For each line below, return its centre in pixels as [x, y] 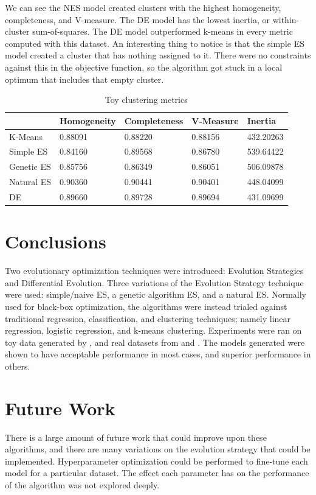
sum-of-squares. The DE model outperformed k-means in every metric [163, 31]
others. [18, 366]
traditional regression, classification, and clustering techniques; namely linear [148, 318]
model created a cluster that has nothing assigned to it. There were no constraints [158, 55]
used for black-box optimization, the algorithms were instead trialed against [146, 306]
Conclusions [56, 241]
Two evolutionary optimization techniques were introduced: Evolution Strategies [154, 271]
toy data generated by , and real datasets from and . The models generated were [155, 342]
